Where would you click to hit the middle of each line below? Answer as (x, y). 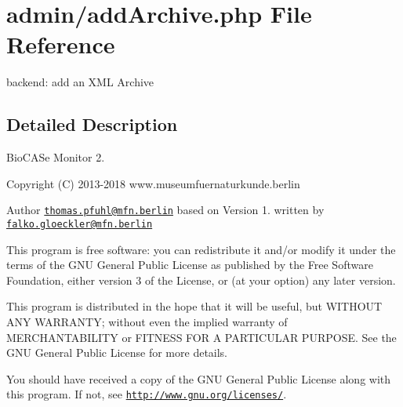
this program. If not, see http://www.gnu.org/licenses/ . (147, 394)
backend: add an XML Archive (80, 82)
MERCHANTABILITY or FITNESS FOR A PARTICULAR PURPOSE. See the (201, 337)
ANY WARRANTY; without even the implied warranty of (147, 321)
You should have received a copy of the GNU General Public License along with (199, 378)
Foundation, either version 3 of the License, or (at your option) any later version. (201, 280)
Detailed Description (92, 124)
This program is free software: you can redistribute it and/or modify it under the (201, 249)
